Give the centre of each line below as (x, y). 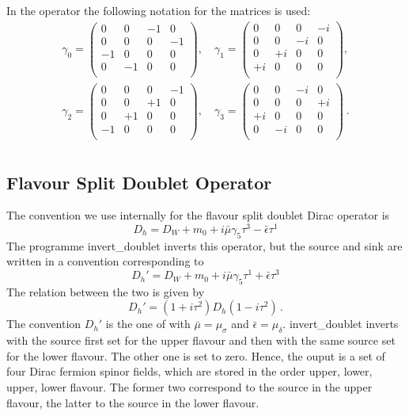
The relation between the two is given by (106, 291)
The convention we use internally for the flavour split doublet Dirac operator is (198, 215)
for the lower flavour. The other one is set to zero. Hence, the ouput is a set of (196, 355)
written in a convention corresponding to (105, 261)
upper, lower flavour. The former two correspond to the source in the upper (189, 387)
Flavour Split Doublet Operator (139, 182)
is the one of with (148, 324)
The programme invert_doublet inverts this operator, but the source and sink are (204, 245)
